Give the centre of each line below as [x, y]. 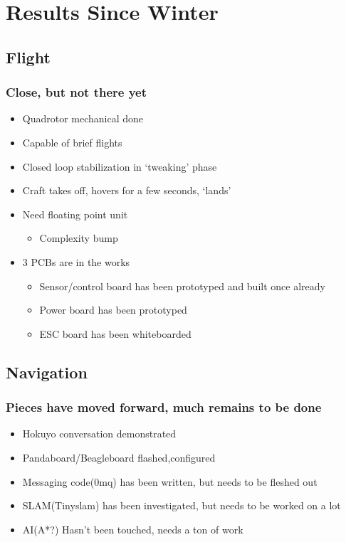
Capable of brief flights [72, 142]
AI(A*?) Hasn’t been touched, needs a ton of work [133, 529]
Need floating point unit [75, 214]
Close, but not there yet [77, 92]
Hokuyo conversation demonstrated [99, 434]
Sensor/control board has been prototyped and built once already [182, 286]
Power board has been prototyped [113, 310]
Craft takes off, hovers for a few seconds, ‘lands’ [127, 190]
